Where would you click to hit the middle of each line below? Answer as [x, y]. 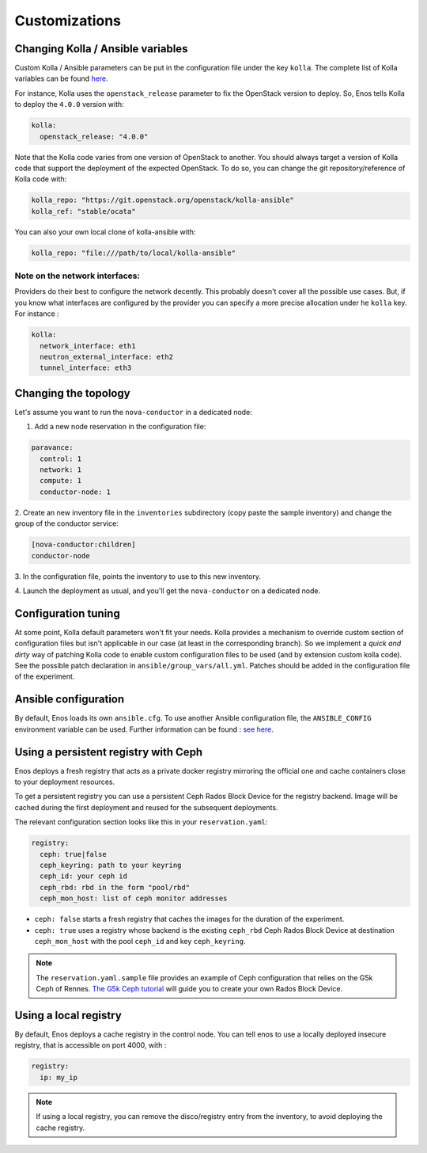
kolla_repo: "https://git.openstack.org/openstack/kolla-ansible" [162, 200]
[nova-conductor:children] [83, 545]
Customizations [68, 21]
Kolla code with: [41, 179]
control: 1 [61, 459]
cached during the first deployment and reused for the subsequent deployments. [146, 807]
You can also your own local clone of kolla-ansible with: [105, 232]
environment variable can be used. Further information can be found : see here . [144, 729]
